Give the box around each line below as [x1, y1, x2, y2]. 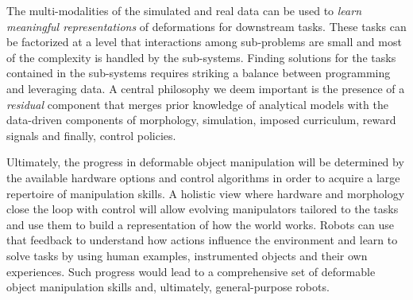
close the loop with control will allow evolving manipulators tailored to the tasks [6, 201, 399, 217]
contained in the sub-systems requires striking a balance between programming [6, 64, 391, 81]
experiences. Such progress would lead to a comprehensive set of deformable [6, 263, 376, 279]
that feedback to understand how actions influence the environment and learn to [6, 232, 398, 248]
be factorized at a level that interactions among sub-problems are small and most [6, 33, 402, 50]
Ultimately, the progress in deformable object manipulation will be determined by [6, 154, 404, 170]
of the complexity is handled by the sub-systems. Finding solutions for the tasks [6, 49, 396, 65]
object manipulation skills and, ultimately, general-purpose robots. [6, 279, 330, 295]
